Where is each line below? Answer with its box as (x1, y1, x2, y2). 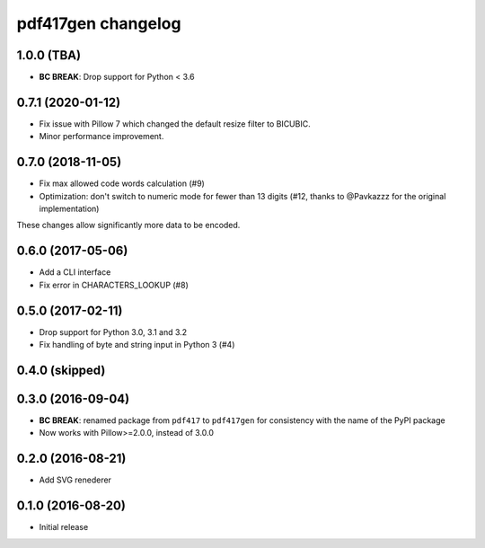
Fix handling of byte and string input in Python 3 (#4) (39, 340, 235, 350)
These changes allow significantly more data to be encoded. (16, 220, 241, 231)
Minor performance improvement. (39, 131, 164, 142)
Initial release (39, 522, 89, 533)
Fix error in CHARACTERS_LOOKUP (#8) (39, 279, 189, 290)
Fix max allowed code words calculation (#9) (39, 178, 206, 189)
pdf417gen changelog (16, 13, 181, 33)
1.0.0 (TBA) (16, 48, 81, 63)
